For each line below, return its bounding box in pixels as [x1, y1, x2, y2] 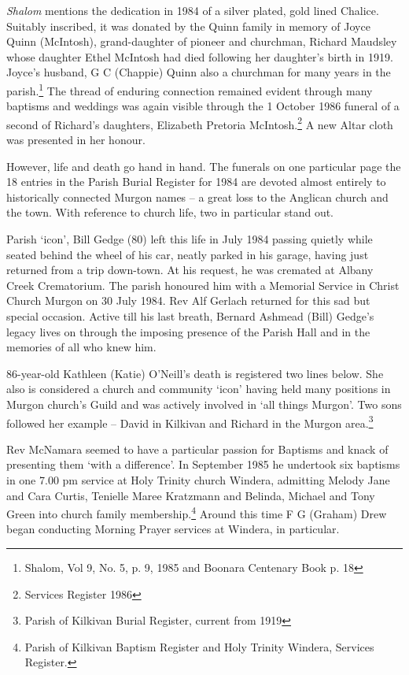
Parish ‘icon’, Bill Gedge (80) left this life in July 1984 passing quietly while [6, 231, 373, 247]
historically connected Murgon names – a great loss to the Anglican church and [6, 188, 389, 205]
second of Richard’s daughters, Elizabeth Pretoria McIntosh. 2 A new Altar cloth [6, 113, 393, 132]
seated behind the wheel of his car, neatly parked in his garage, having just [6, 246, 369, 262]
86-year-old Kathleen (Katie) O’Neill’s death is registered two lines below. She [6, 365, 384, 381]
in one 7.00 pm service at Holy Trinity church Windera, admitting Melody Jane [6, 472, 390, 488]
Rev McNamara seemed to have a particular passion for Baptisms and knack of [6, 440, 389, 457]
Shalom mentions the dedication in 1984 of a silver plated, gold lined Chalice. [6, 2, 379, 18]
